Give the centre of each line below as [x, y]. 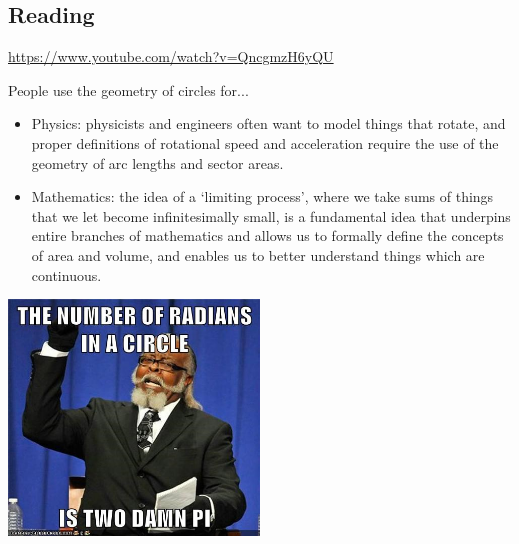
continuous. [66, 274]
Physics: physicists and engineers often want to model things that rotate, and [268, 123]
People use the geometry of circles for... [128, 89]
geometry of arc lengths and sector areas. [157, 162]
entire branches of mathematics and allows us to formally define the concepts [267, 235]
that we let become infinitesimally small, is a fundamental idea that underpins [271, 215]
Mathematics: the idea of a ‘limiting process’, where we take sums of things [262, 196]
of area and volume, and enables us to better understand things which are [258, 254]
